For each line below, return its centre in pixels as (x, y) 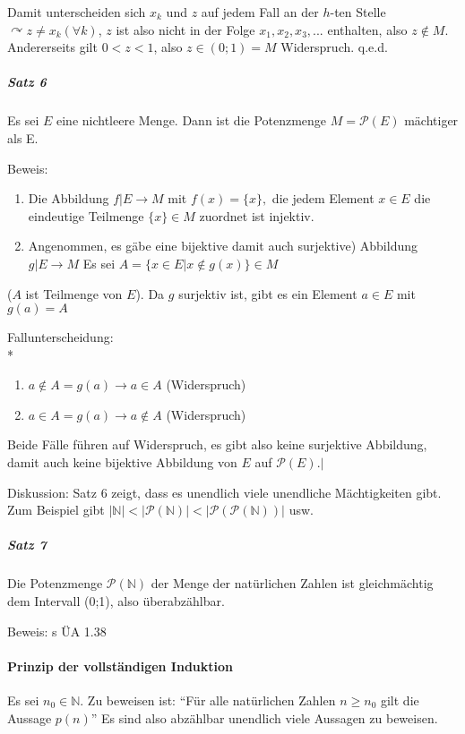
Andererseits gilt (52, 47)
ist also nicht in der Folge (185, 29)
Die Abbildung (69, 198)
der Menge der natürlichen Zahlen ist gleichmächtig (292, 583)
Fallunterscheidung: (60, 337)
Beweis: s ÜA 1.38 (57, 631)
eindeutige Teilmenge (86, 215)
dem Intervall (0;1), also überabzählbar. (116, 601)
